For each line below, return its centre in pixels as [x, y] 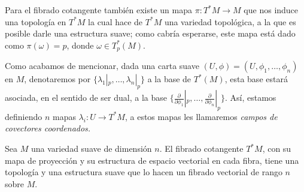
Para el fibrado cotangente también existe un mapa [99, 10]
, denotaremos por [57, 79]
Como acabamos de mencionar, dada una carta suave [102, 66]
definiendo [24, 116]
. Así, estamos [250, 97]
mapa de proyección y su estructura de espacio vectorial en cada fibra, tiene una [152, 160]
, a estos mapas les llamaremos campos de [201, 116]
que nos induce [271, 10]
